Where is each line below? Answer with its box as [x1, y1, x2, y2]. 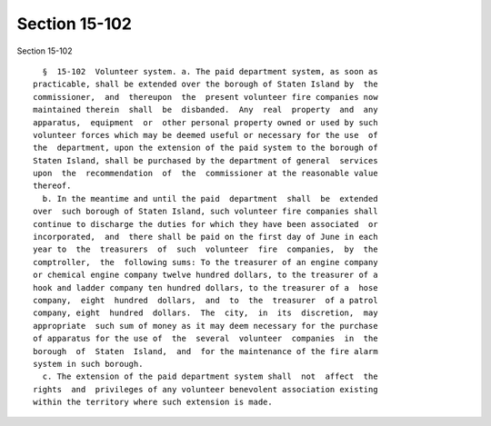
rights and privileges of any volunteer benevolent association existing [33, 384, 378, 394]
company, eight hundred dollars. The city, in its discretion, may [33, 308, 378, 318]
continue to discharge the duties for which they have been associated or [33, 219, 378, 229]
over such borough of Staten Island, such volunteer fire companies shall [33, 206, 378, 217]
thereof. [33, 181, 72, 191]
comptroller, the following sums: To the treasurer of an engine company [33, 257, 378, 267]
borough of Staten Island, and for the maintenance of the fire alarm [33, 346, 378, 356]
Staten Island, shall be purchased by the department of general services [33, 155, 378, 165]
